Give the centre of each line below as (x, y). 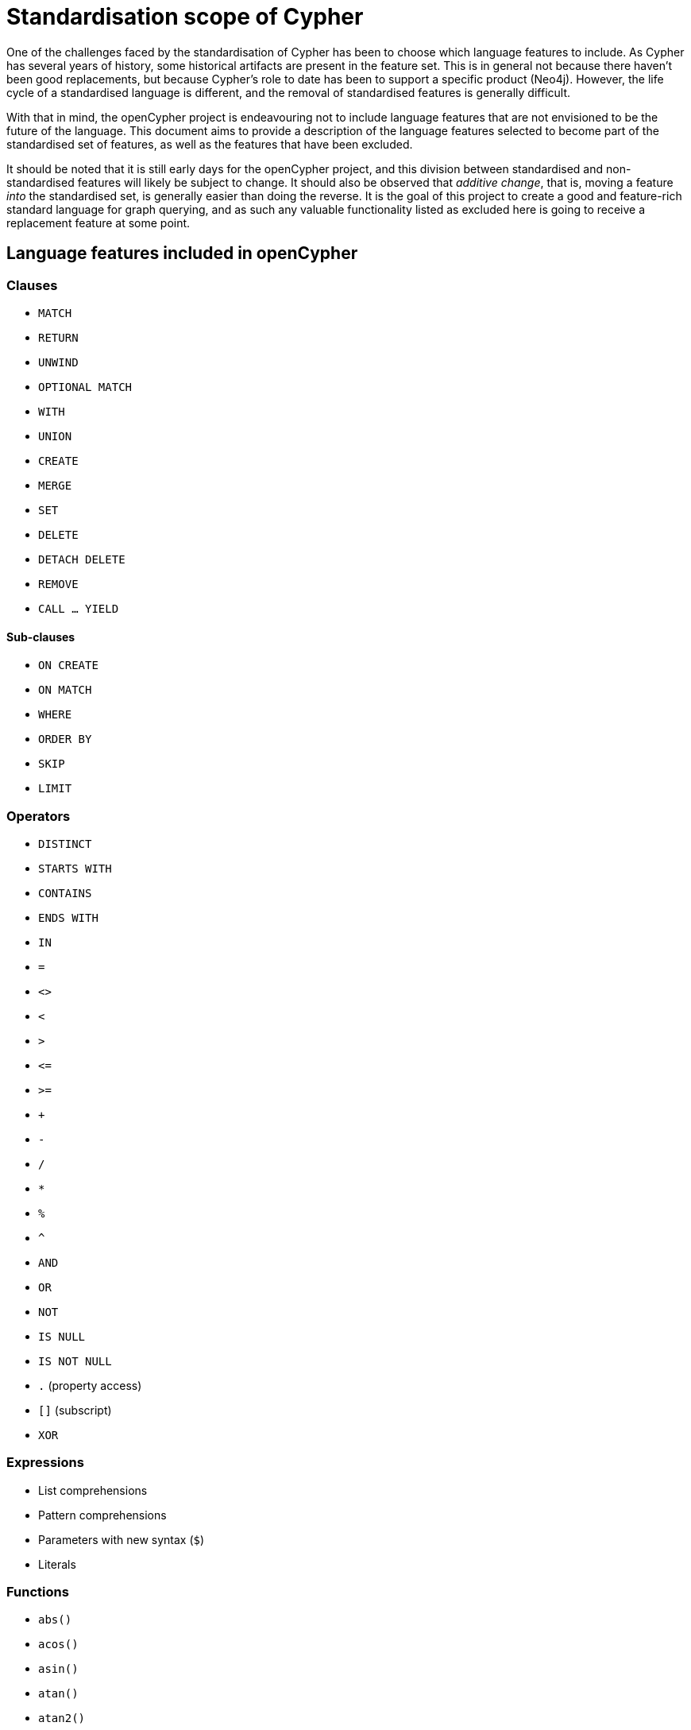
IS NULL (62, 1336)
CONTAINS (65, 893)
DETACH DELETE (82, 559)
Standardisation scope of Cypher (185, 17)
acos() (58, 1645)
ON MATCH (65, 690)
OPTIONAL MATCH (85, 387)
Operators (39, 816)
